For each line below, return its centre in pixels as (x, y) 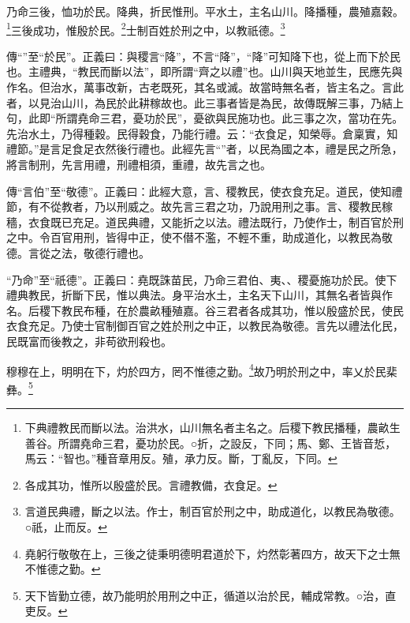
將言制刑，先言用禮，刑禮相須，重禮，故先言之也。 (139, 164)
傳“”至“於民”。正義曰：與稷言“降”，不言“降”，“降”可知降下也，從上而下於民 (204, 56)
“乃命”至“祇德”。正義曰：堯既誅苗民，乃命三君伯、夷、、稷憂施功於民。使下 (202, 279)
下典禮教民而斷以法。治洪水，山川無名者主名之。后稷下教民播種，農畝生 (212, 428)
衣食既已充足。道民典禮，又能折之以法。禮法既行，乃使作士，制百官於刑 (216, 221)
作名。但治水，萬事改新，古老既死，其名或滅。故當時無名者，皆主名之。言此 (205, 87)
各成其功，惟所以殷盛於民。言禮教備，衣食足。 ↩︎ (151, 484)
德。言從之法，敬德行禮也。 (78, 252)
